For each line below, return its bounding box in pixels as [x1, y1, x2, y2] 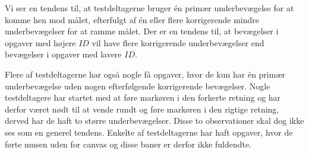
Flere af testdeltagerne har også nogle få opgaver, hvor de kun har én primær [5, 68, 285, 80]
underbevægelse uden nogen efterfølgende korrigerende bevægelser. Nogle [5, 79, 270, 92]
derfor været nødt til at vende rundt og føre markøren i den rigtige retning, [5, 102, 279, 115]
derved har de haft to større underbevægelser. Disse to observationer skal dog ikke [5, 114, 304, 127]
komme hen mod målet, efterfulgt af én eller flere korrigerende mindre [5, 13, 260, 25]
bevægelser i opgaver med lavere [5, 48, 122, 60]
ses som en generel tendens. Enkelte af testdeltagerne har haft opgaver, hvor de [5, 126, 293, 138]
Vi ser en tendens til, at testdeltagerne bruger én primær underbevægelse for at [5, 2, 294, 14]
